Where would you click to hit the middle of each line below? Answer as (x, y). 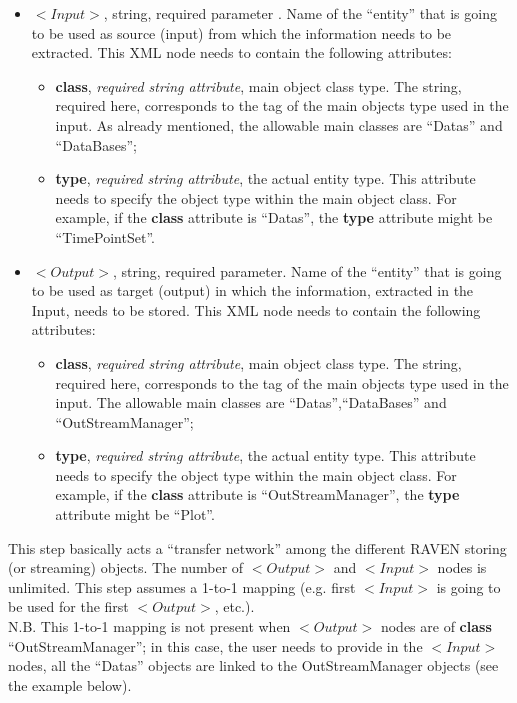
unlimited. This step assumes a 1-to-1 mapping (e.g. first (182, 586)
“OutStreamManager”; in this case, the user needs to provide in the (215, 645)
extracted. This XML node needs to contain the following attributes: (241, 52)
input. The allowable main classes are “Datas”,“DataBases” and (251, 402)
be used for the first (68, 606)
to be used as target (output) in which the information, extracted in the (252, 290)
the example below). (70, 684)
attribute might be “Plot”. (135, 514)
